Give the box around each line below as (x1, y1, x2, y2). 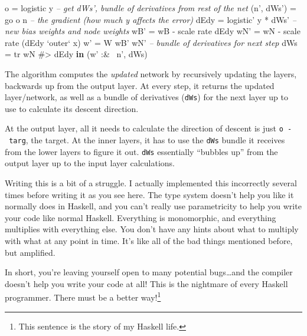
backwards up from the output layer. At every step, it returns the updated (5, 79, 275, 91)
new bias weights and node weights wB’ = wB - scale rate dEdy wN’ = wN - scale (5, 25, 301, 37)
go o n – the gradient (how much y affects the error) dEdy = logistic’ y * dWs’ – (5, 13, 296, 25)
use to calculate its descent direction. (5, 102, 139, 114)
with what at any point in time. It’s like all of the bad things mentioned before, (5, 234, 293, 246)
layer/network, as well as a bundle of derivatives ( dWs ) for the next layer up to (5, 91, 289, 103)
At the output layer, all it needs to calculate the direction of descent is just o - (5, 122, 292, 134)
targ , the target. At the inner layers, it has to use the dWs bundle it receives (9, 134, 285, 146)
